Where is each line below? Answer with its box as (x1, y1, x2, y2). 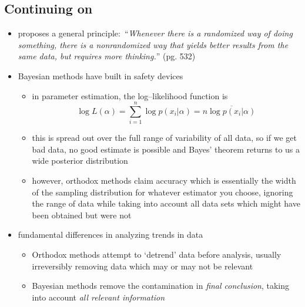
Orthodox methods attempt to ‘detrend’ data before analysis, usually (32, 248, 281, 261)
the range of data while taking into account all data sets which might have (32, 197, 300, 210)
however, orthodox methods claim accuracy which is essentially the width (32, 174, 296, 187)
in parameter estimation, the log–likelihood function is (32, 89, 228, 102)
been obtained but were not (32, 208, 132, 221)
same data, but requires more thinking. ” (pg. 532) (18, 50, 196, 62)
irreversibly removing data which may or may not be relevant (32, 259, 253, 272)
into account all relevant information (32, 291, 165, 303)
